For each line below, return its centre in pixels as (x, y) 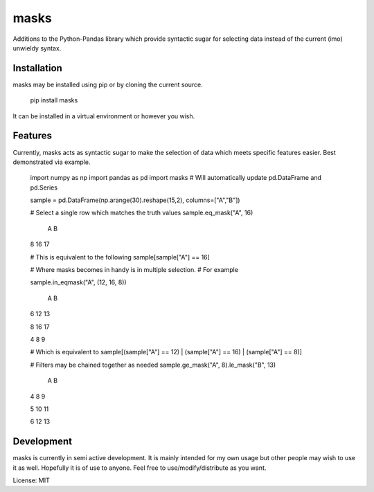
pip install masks (54, 100)
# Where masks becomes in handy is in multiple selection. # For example (134, 270)
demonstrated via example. (52, 162)
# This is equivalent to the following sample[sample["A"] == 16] (120, 257)
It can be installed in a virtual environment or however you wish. (104, 116)
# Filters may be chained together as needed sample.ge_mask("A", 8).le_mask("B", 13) (153, 365)
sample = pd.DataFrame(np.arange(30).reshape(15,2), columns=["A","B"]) (135, 200)
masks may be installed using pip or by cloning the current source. (108, 84)
